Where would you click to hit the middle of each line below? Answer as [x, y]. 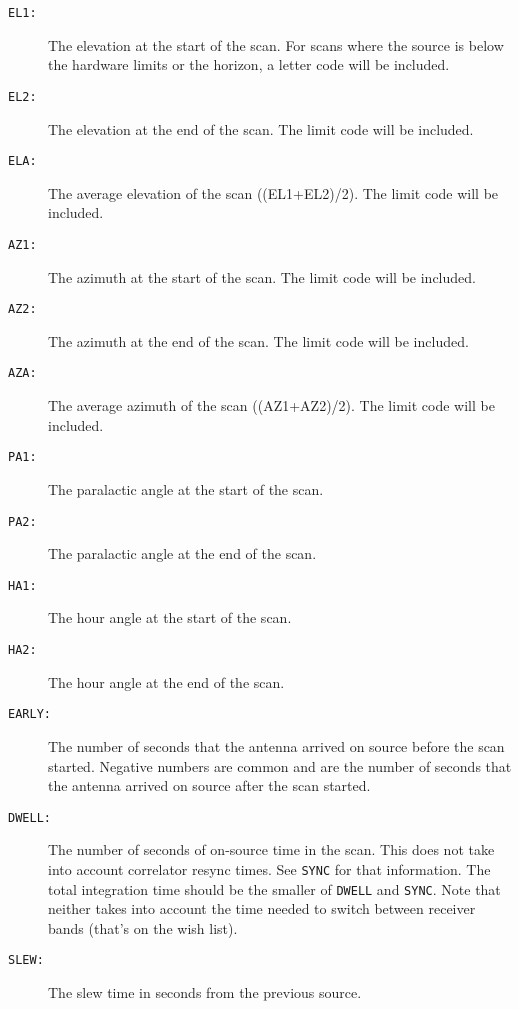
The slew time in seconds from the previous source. [205, 992]
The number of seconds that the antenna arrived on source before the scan [276, 745]
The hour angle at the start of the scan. [170, 617]
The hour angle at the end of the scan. [166, 681]
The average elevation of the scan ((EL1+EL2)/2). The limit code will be [273, 192]
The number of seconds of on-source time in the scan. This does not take [271, 849]
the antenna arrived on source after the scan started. [209, 785]
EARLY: [29, 714]
